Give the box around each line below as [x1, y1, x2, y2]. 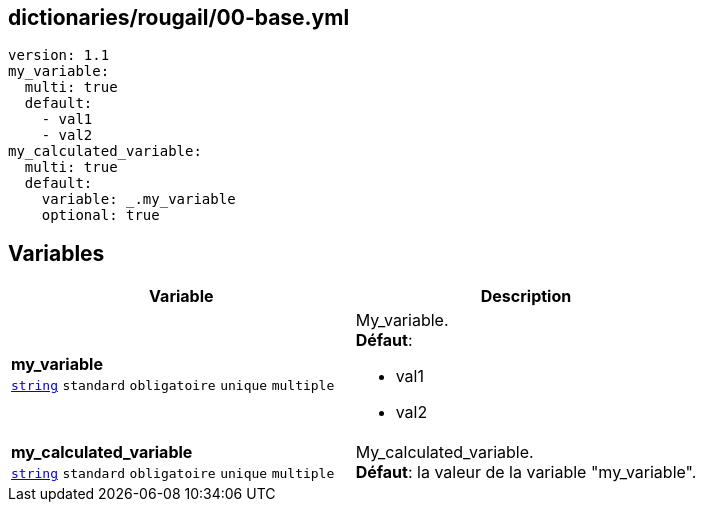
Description [480, 286, 572, 307]
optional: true [41, 207, 160, 224]
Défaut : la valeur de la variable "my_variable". [355, 462, 697, 483]
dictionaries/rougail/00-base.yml [8, 5, 350, 30]
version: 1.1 [8, 47, 110, 64]
